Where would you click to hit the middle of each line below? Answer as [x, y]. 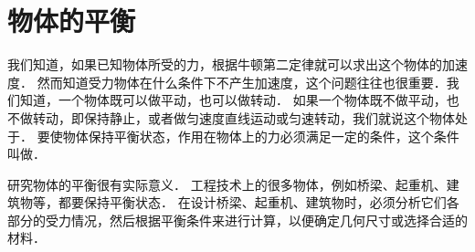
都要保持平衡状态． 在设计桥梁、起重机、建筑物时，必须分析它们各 [259, 202]
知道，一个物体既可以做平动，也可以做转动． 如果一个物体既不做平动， [233, 100]
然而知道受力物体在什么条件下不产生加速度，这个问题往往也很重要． [242, 82]
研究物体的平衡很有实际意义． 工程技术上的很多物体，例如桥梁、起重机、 [227, 184]
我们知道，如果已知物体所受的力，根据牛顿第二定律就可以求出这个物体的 [225, 64]
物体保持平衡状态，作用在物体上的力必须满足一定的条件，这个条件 [261, 136]
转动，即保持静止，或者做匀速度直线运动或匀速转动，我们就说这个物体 [243, 117]
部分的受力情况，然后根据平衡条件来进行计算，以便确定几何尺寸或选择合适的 [237, 220]
